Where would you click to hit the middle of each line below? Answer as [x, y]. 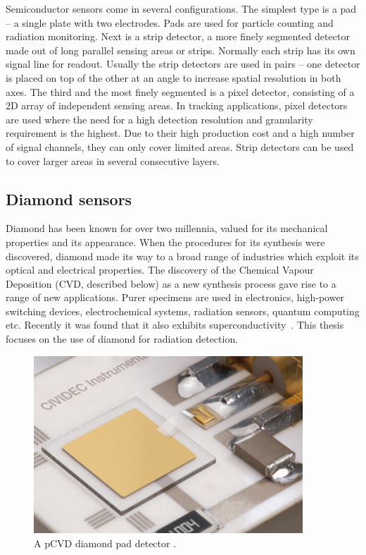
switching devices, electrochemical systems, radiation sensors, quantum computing [183, 311]
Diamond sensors [69, 199]
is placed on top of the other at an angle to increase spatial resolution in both [173, 77]
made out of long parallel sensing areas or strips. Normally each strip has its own [181, 50]
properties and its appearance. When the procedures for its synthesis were [165, 242]
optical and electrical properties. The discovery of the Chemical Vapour [160, 270]
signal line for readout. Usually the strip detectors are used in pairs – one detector [183, 64]
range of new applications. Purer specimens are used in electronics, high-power [175, 297]
